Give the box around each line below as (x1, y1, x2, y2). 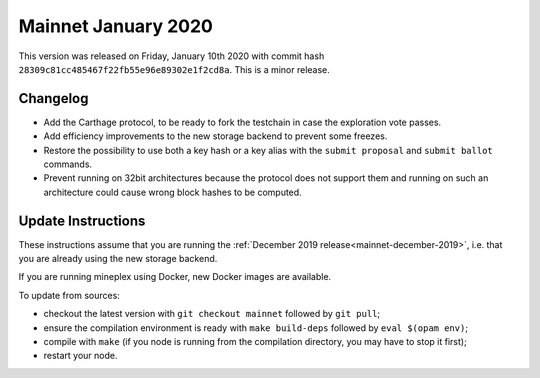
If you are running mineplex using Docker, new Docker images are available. (18, 271, 332, 283)
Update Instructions (18, 212, 146, 229)
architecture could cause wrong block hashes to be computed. (43, 186, 302, 198)
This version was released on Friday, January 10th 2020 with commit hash (18, 50, 325, 62)
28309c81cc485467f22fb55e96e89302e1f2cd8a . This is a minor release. (18, 63, 330, 75)
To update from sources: (18, 289, 120, 301)
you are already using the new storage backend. (18, 253, 218, 265)
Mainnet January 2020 (18, 15, 214, 37)
